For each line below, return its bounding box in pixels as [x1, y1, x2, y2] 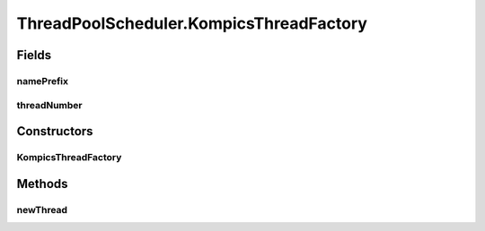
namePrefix [16, 74, 69, 87]
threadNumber [16, 98, 83, 111]
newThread [16, 203, 67, 216]
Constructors [16, 124, 93, 139]
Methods [16, 175, 68, 192]
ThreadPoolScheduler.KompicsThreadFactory [16, 13, 368, 33]
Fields [16, 47, 52, 63]
